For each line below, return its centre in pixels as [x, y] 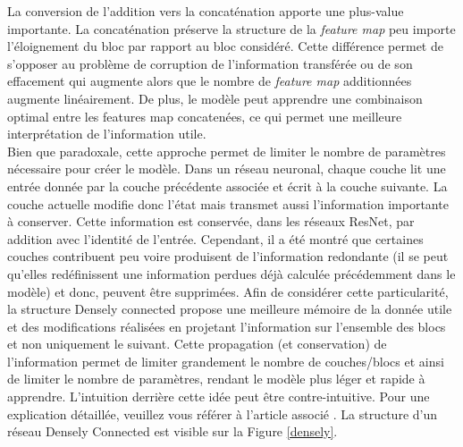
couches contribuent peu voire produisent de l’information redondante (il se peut [228, 256]
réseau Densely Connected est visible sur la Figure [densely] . [173, 431]
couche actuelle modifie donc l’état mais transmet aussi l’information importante [228, 203]
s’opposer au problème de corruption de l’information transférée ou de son [210, 63]
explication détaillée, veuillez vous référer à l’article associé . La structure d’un [223, 413]
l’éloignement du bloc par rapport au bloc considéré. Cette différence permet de [225, 46]
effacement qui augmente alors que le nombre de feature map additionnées [210, 81]
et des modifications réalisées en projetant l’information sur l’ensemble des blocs [227, 326]
